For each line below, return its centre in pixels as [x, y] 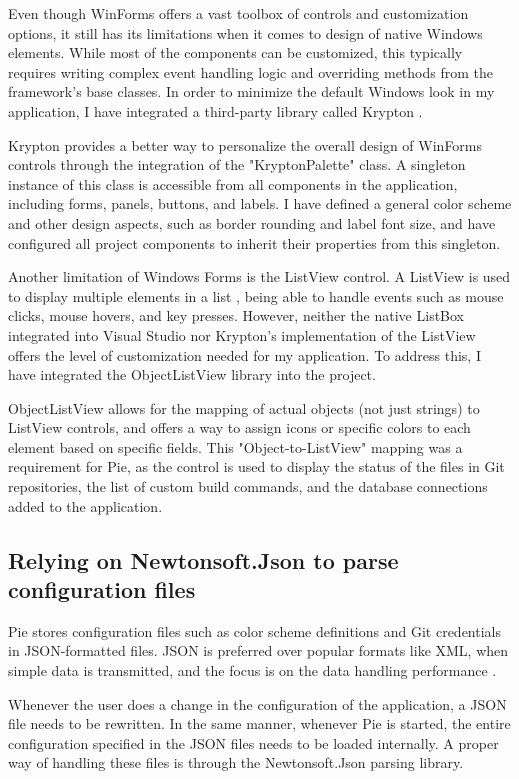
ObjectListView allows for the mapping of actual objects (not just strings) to [244, 407]
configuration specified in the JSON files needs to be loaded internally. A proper [253, 742]
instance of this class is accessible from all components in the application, [233, 183]
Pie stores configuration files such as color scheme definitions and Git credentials [254, 630]
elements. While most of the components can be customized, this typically [235, 52]
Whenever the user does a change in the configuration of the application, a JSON [257, 703]
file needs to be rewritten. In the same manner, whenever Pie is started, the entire [259, 723]
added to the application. [85, 505]
